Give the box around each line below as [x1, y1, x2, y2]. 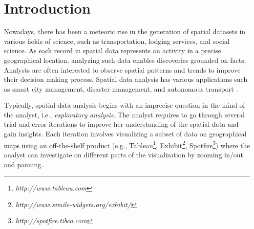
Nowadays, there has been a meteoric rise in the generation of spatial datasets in [4, 26, 246, 37]
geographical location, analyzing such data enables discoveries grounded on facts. [4, 55, 246, 65]
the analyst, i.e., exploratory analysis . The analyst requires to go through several [4, 109, 245, 119]
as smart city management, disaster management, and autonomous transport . [4, 83, 238, 94]
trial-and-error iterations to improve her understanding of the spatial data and [4, 119, 239, 129]
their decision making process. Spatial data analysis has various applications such [4, 74, 248, 84]
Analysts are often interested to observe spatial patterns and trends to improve [4, 64, 241, 75]
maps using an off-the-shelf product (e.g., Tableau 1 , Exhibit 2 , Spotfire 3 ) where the [4, 138, 250, 150]
